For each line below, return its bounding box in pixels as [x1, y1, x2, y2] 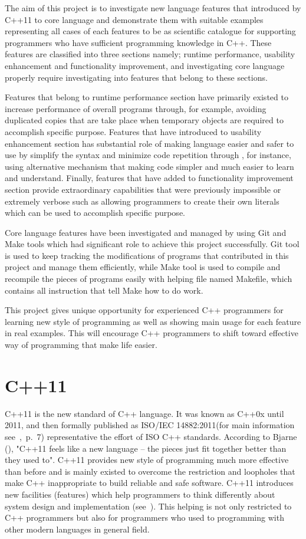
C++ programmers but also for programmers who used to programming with [5, 511, 284, 524]
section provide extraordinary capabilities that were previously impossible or [5, 183, 281, 195]
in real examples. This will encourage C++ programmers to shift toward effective [5, 327, 298, 339]
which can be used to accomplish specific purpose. [5, 206, 185, 219]
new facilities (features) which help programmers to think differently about [5, 488, 275, 500]
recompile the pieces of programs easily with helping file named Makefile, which [5, 272, 292, 285]
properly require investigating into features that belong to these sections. [5, 71, 268, 83]
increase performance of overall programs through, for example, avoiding [5, 102, 266, 114]
